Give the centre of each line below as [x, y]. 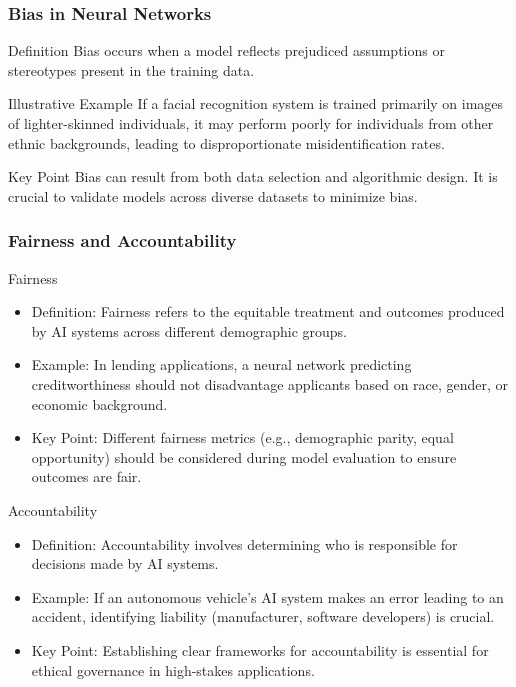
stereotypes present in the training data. [131, 69]
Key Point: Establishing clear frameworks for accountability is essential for [260, 649]
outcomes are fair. [86, 476]
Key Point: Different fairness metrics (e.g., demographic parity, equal [242, 437]
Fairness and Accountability [122, 240]
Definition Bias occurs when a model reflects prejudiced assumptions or [226, 50]
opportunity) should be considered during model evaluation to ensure [244, 456]
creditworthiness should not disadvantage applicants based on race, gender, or [270, 383]
